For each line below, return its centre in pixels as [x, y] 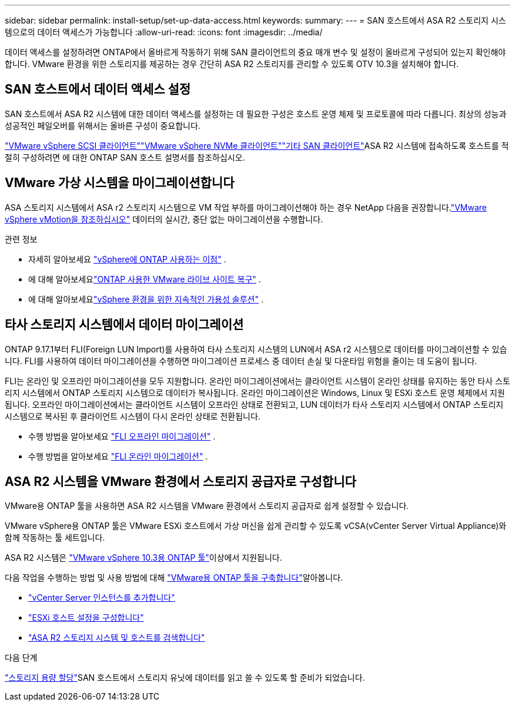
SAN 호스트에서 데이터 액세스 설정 [98, 89]
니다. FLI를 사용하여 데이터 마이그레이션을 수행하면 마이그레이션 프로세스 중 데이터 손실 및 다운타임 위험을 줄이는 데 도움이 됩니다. [241, 361]
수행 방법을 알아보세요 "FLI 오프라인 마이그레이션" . [122, 436]
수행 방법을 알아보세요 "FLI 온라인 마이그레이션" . [118, 456]
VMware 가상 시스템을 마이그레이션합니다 [120, 183]
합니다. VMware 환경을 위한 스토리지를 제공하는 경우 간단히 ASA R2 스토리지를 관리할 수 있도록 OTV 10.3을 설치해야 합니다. [232, 64]
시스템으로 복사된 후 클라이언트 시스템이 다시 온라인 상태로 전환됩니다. [133, 416]
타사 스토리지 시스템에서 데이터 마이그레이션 [124, 325]
